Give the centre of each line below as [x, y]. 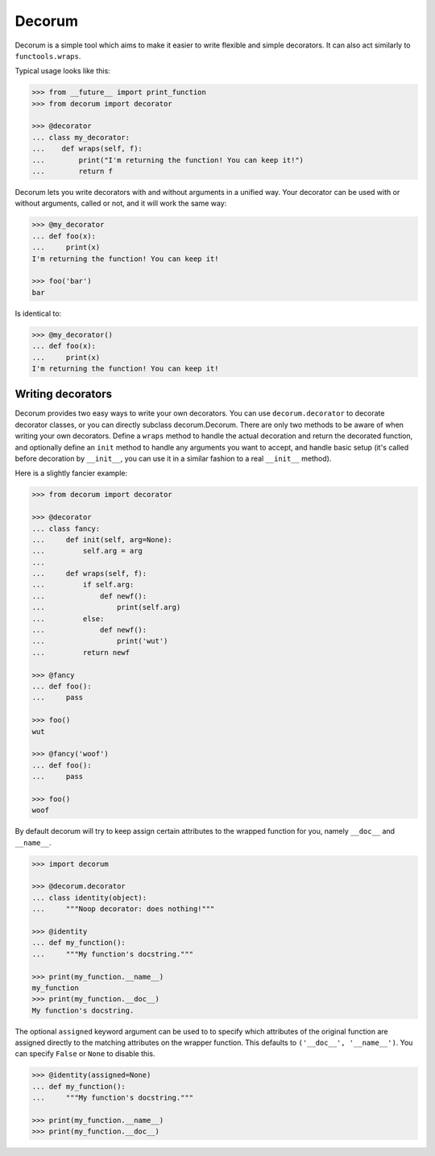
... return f [72, 172]
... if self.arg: [83, 585]
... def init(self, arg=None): [102, 539]
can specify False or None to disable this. [85, 1054]
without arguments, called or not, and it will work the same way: [121, 203]
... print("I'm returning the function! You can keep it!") [168, 160]
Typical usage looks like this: [62, 71]
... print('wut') [100, 641]
